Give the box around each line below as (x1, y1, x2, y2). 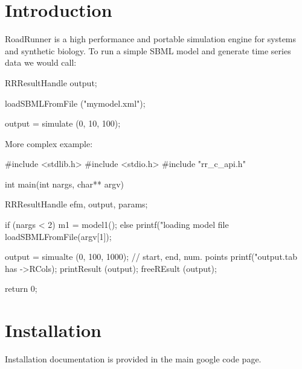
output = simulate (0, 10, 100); (5, 117, 121, 130)
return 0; (5, 282, 37, 295)
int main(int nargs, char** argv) (5, 177, 124, 190)
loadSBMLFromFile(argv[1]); (5, 230, 112, 242)
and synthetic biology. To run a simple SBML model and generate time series (5, 44, 291, 57)
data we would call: (5, 56, 77, 69)
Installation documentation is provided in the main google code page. (5, 353, 262, 365)
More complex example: (5, 137, 93, 150)
